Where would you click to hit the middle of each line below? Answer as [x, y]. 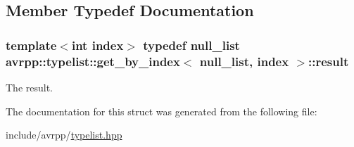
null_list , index [244, 61]
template [31, 45]
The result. [30, 87]
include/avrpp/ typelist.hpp [64, 135]
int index [97, 45]
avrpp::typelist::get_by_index [93, 61]
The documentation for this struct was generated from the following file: [162, 111]
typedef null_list [191, 45]
